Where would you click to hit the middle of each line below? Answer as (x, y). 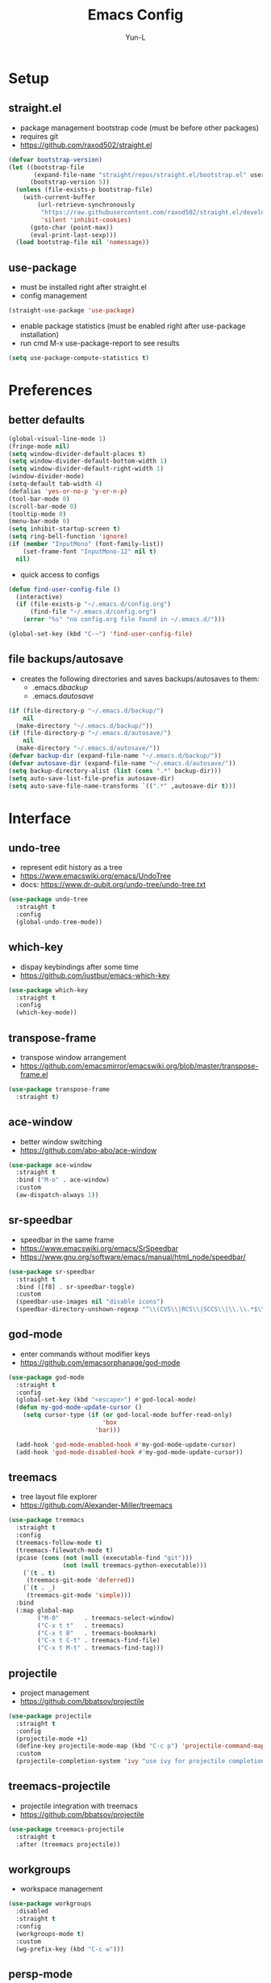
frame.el (34, 1074)
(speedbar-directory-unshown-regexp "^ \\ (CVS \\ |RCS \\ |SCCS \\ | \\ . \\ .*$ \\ (140, 1309)
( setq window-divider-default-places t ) (77, 454)
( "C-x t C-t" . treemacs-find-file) (99, 1641)
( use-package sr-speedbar (52, 1271)
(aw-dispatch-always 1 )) (57, 1195)
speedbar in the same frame (67, 1240)
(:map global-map (45, 1610)
